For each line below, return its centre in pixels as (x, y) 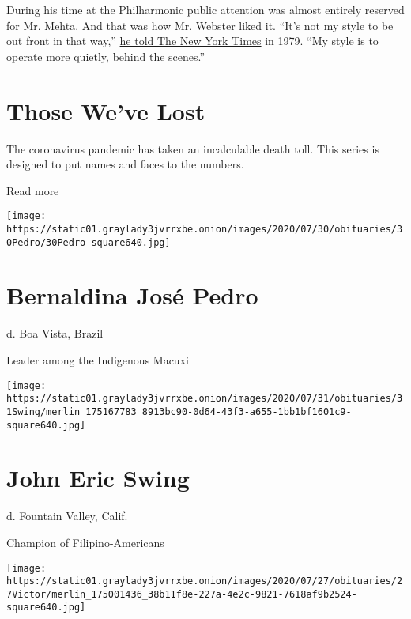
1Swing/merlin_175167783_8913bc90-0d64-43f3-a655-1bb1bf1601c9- (179, 411)
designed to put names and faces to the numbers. (125, 164)
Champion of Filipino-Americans (85, 542)
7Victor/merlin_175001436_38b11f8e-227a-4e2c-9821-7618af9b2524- (182, 594)
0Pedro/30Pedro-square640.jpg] (89, 242)
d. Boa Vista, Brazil (55, 333)
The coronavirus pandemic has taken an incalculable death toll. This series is (193, 148)
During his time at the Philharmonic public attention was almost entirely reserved (205, 9)
